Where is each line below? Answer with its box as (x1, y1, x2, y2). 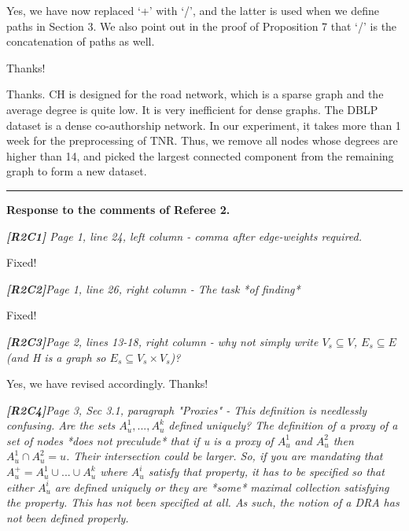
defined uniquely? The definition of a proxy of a (168, 417, 398, 433)
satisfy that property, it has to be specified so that (148, 463, 385, 480)
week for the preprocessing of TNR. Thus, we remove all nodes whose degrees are (6, 132, 398, 149)
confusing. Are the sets (6, 417, 116, 433)
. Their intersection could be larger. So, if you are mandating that (66, 448, 383, 464)
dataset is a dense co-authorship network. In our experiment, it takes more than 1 (6, 116, 401, 133)
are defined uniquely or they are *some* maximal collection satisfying (54, 478, 389, 495)
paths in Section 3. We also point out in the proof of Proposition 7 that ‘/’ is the (6, 17, 397, 34)
